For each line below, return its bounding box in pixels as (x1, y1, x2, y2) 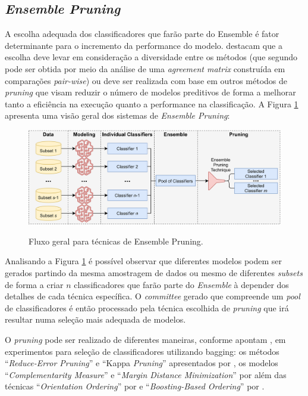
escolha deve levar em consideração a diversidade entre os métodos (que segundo (5, 51, 298, 63)
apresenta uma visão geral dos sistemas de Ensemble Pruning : (5, 109, 230, 122)
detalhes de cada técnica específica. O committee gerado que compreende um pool (5, 290, 300, 302)
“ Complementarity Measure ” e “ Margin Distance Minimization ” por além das (5, 368, 287, 380)
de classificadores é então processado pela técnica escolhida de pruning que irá (5, 301, 289, 314)
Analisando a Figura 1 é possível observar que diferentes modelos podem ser (5, 255, 282, 267)
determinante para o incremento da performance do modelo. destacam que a (5, 39, 282, 51)
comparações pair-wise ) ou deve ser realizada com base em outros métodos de (5, 74, 288, 86)
